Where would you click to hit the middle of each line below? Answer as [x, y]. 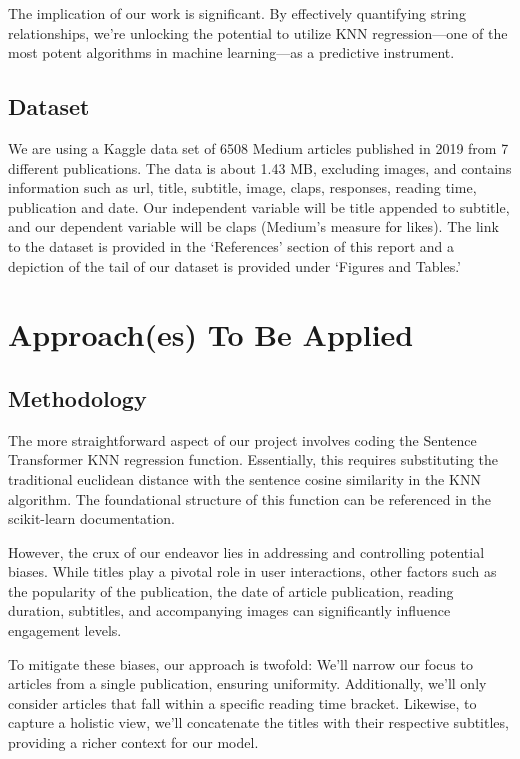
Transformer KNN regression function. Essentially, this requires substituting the [253, 459]
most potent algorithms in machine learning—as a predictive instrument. [231, 52]
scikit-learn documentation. [91, 518]
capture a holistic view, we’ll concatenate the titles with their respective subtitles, [258, 722]
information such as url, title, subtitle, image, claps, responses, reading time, [242, 187]
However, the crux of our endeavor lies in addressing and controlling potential [246, 551]
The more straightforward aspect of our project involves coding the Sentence [242, 439]
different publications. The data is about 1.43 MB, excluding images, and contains [260, 167]
